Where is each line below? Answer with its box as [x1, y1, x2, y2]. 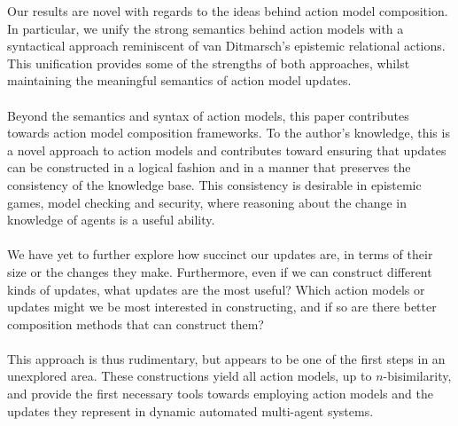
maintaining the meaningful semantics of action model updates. [7, 71, 352, 90]
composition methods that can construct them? [7, 314, 264, 333]
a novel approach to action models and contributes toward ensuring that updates [7, 140, 446, 159]
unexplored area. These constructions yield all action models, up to [7, 367, 372, 385]
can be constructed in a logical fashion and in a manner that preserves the [7, 158, 411, 177]
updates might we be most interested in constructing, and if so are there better [7, 297, 437, 316]
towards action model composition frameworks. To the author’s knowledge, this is [7, 123, 450, 142]
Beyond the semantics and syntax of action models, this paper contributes [7, 106, 409, 124]
